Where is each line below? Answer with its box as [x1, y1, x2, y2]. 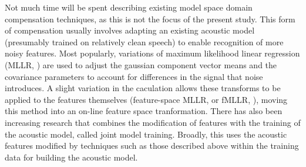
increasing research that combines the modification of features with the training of [5, 116, 301, 128]
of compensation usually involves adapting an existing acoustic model [5, 24, 255, 36]
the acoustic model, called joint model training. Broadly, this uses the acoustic [5, 128, 287, 140]
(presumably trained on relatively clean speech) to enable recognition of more [5, 35, 284, 48]
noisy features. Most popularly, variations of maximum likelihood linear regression [5, 47, 300, 59]
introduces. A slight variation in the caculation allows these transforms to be [5, 82, 281, 94]
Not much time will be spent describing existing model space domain [5, 1, 253, 13]
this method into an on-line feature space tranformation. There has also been [5, 105, 283, 117]
